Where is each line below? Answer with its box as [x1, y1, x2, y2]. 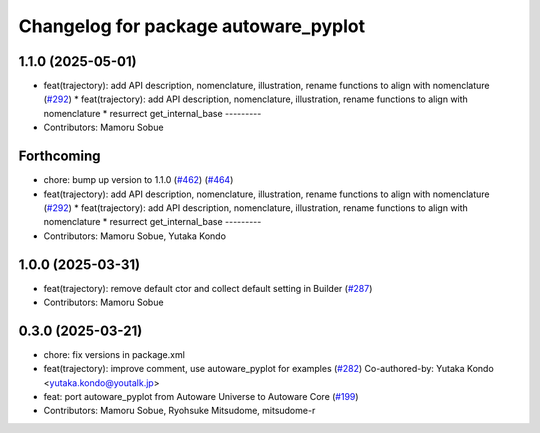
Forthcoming [18, 148, 101, 165]
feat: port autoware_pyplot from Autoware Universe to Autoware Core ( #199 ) [43, 391, 359, 403]
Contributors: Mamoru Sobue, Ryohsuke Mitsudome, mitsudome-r [43, 405, 316, 417]
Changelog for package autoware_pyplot [18, 15, 365, 37]
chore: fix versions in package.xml [43, 348, 185, 360]
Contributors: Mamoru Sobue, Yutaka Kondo [43, 230, 227, 242]
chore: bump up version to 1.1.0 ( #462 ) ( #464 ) [43, 174, 234, 186]
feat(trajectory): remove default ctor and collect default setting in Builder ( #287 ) [43, 282, 373, 294]
